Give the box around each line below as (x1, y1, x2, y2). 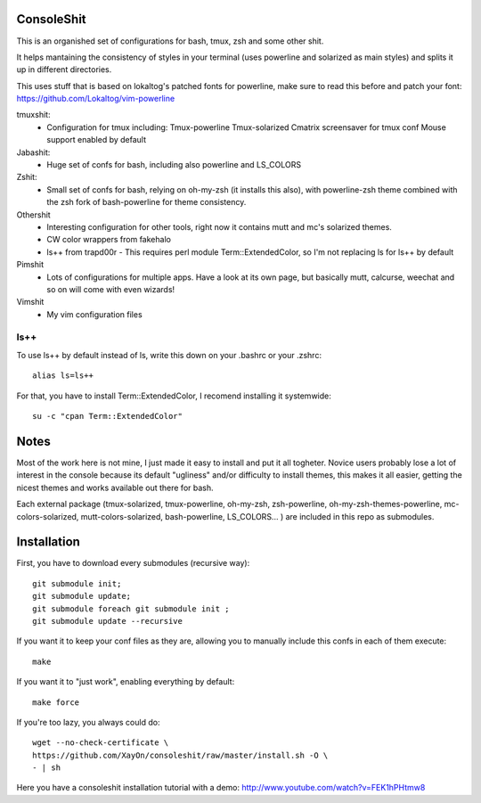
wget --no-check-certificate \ (32, 738, 169, 748)
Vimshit (16, 297, 45, 307)
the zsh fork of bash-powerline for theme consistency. (46, 197, 247, 208)
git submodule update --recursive (32, 616, 183, 626)
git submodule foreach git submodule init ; (32, 603, 231, 614)
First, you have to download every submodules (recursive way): (16, 558, 250, 569)
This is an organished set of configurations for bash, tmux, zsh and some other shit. (16, 36, 324, 46)
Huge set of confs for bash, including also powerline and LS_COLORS (46, 160, 302, 170)
